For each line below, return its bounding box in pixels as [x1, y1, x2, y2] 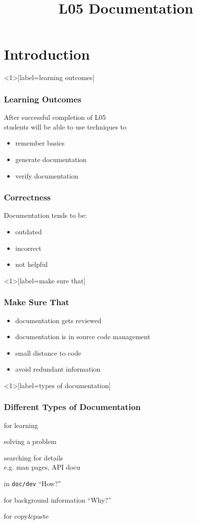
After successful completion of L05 [4, 112, 106, 122]
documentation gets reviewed [15, 315, 102, 325]
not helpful [15, 259, 48, 269]
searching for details [4, 452, 63, 462]
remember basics [15, 138, 65, 148]
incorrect [15, 243, 42, 253]
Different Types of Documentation [4, 401, 141, 413]
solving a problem [4, 436, 57, 446]
